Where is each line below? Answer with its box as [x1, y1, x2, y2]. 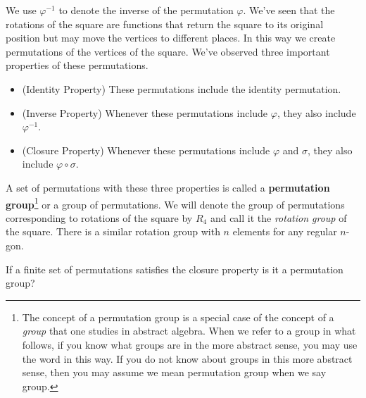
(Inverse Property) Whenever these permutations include [22, 105, 268, 120]
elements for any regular [232, 224, 337, 239]
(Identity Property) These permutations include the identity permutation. [22, 81, 341, 96]
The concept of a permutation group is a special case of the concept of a [22, 309, 334, 324]
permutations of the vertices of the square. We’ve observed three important [6, 44, 330, 58]
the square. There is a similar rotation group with [6, 224, 220, 239]
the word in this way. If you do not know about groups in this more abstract [22, 351, 353, 366]
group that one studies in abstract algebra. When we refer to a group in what [22, 323, 356, 338]
